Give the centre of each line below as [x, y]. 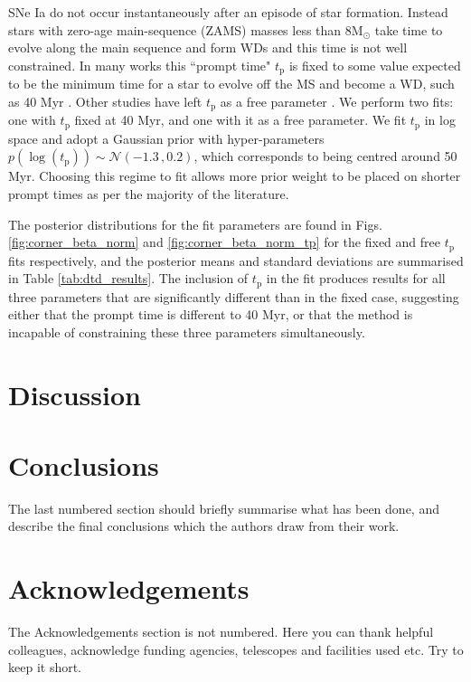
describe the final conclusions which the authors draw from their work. [204, 526]
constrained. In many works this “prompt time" [140, 65]
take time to [409, 29]
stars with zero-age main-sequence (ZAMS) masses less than [175, 29]
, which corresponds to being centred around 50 [325, 156]
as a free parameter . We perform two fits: [337, 101]
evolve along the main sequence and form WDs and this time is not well [208, 47]
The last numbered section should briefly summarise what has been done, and [224, 508]
